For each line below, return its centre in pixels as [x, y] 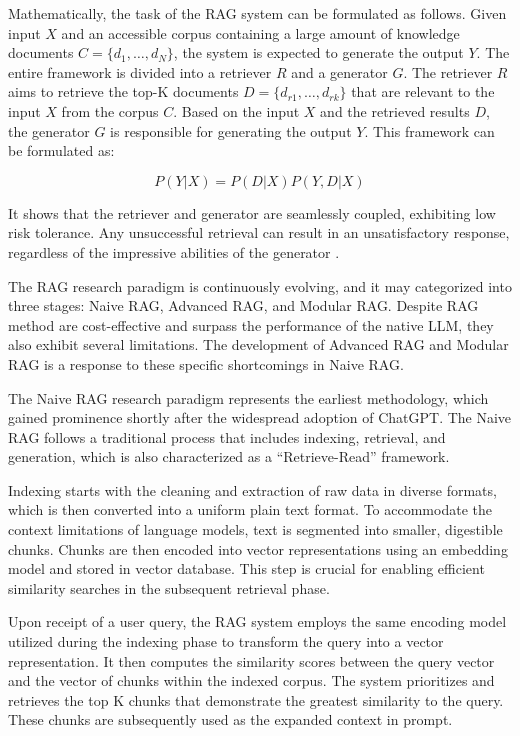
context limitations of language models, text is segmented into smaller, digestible [255, 529]
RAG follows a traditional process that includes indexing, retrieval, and [227, 436]
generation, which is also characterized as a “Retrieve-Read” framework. [229, 456]
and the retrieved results [395, 110]
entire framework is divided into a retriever [140, 71]
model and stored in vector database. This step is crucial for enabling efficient [246, 568]
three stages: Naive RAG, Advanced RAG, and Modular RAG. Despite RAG [243, 305]
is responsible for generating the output [231, 130]
